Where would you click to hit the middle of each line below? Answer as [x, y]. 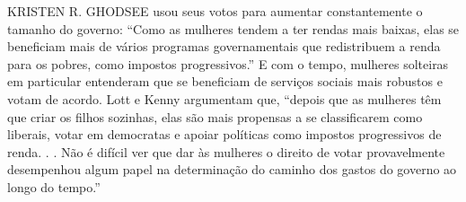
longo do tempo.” [54, 186]
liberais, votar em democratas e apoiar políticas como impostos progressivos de [224, 134]
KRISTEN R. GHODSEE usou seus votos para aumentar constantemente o [215, 11]
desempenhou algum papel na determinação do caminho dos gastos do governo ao [232, 169]
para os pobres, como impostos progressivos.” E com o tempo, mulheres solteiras [228, 63]
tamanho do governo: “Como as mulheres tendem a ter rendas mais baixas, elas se [233, 28]
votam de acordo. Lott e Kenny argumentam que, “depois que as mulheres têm [224, 98]
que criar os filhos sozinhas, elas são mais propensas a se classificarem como [215, 116]
